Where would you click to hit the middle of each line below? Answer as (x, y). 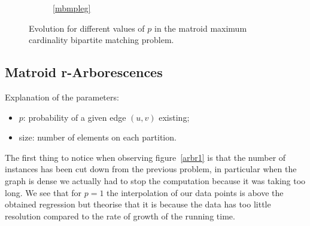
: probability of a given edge (75, 117)
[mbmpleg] (72, 8)
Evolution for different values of (87, 28)
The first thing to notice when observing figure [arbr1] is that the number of (145, 157)
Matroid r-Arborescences (84, 72)
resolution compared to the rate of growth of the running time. (120, 216)
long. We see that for (43, 192)
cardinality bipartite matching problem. (101, 40)
